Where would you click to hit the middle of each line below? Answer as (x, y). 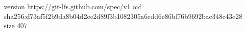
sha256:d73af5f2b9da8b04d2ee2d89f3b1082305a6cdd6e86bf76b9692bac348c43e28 (123, 16)
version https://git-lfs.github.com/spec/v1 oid (73, 6)
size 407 (16, 25)
